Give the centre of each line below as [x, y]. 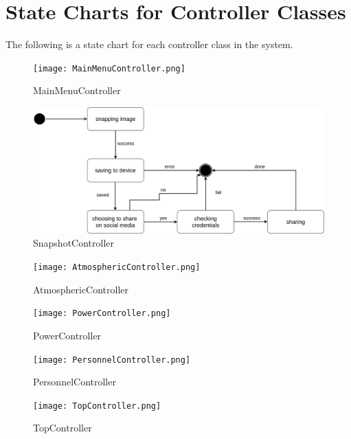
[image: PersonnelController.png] [112, 360]
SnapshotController [74, 243]
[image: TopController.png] [97, 406]
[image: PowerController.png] [102, 314]
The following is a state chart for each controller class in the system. [149, 44]
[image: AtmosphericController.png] [117, 267]
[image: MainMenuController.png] [109, 68]
